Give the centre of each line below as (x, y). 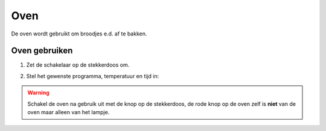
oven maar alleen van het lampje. (69, 112)
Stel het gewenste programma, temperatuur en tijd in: (93, 76)
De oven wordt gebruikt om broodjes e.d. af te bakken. (79, 34)
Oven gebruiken (42, 51)
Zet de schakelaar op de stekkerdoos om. (78, 65)
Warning (38, 93)
